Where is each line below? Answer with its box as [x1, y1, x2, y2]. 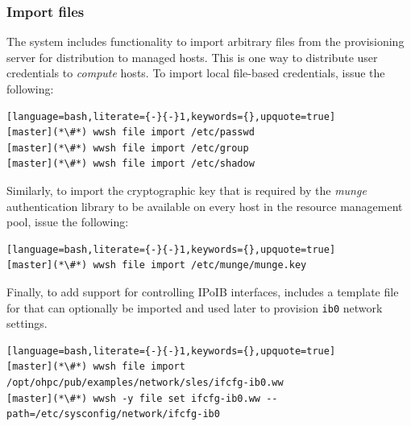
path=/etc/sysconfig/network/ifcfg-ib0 [6, 408, 220, 420]
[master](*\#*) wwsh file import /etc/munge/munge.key [6, 259, 307, 271]
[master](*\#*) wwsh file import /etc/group [6, 142, 249, 154]
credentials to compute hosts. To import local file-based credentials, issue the [6, 64, 385, 81]
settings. [6, 315, 48, 332]
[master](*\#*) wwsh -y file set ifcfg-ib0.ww [6, 392, 260, 404]
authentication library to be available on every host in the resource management [6, 197, 403, 214]
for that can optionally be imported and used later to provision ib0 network [6, 299, 383, 316]
